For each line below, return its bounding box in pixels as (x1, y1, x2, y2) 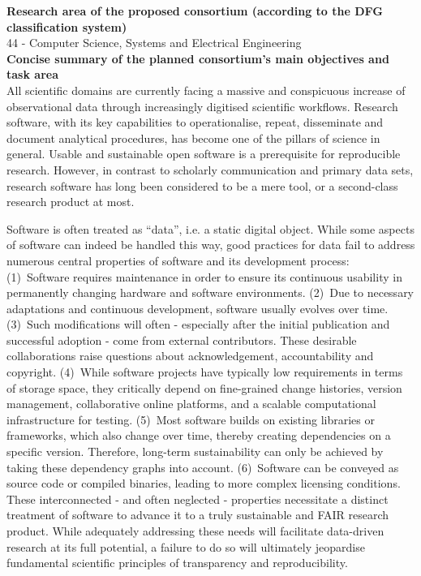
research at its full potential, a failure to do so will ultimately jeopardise (6, 538, 365, 555)
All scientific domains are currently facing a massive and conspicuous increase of (6, 81, 406, 98)
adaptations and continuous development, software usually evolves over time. (6, 299, 389, 316)
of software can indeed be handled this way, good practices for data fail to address (6, 236, 415, 253)
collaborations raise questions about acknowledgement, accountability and (6, 347, 374, 364)
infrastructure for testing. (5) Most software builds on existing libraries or (6, 411, 375, 428)
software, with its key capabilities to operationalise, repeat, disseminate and (6, 114, 384, 131)
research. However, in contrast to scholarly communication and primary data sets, (6, 161, 414, 178)
